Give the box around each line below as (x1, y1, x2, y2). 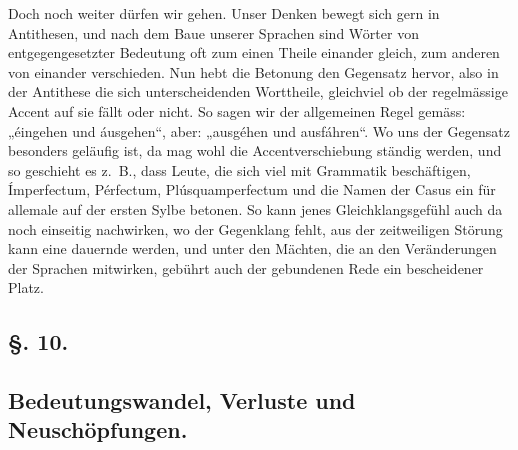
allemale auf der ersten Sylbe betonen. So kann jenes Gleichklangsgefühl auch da (8, 198, 503, 219)
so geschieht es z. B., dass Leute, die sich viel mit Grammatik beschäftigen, (8, 159, 471, 180)
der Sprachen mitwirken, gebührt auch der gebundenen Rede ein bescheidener (8, 257, 484, 278)
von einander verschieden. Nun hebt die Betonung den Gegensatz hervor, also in (8, 61, 499, 82)
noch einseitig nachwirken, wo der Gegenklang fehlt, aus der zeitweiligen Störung (8, 218, 503, 239)
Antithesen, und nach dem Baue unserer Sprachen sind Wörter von (8, 22, 419, 43)
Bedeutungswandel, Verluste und (8, 385, 356, 416)
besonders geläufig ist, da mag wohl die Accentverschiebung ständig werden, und (8, 140, 502, 161)
